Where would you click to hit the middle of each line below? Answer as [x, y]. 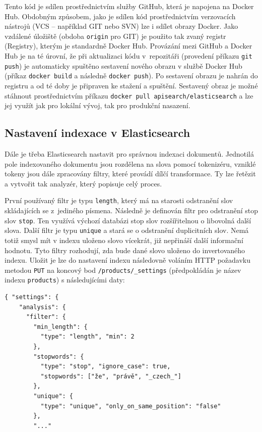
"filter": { [46, 317]
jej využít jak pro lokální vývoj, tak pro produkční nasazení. [97, 105]
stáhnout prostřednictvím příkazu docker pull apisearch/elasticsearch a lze [129, 95]
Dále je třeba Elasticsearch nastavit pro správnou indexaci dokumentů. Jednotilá [129, 154]
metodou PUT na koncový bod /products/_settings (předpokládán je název [123, 270]
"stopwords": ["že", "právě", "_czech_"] [111, 376]
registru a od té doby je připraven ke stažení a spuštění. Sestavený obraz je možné [131, 85]
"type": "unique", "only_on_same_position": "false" [131, 406]
